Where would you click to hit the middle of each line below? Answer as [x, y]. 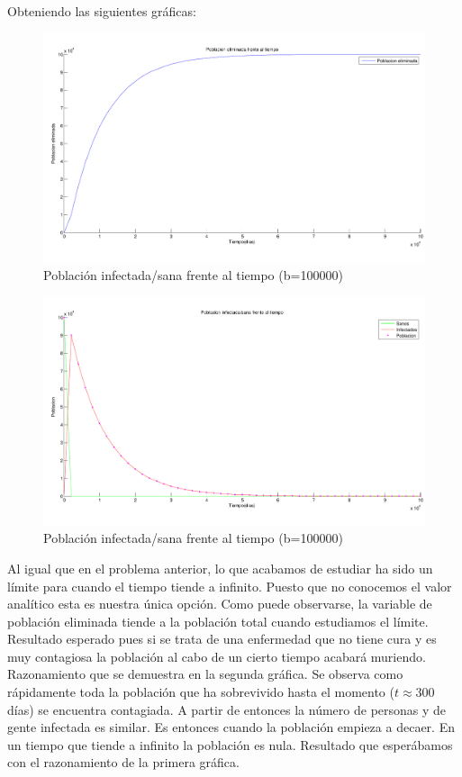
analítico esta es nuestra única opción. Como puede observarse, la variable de [220, 604]
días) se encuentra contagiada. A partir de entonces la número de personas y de [227, 709]
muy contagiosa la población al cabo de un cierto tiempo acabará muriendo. [217, 656]
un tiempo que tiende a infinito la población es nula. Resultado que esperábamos [230, 744]
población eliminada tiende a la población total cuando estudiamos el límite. [218, 621]
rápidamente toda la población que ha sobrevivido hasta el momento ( [201, 692]
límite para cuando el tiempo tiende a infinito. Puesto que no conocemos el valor [230, 586]
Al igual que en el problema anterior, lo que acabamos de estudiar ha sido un [220, 568]
